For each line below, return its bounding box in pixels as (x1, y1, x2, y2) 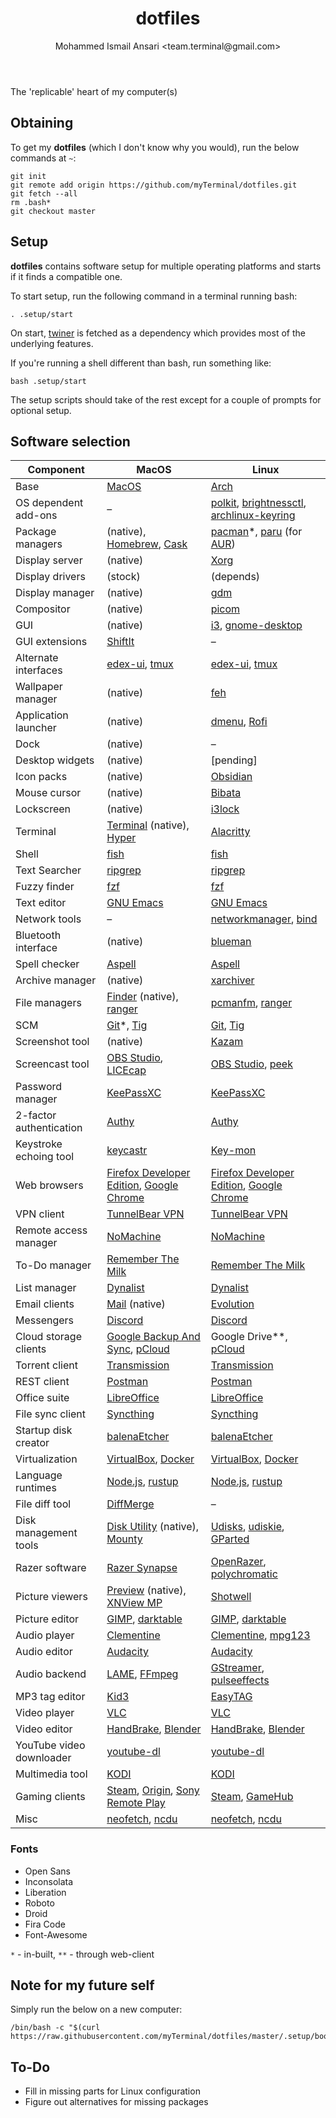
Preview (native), (106, 1583, 187, 1597)
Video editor (15, 1722, 73, 1736)
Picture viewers (15, 1590, 88, 1604)
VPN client (15, 1207, 65, 1221)
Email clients (15, 1297, 75, 1311)
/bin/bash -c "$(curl (10, 2023, 101, 2033)
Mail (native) (106, 1297, 166, 1311)
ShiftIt (106, 635, 135, 649)
